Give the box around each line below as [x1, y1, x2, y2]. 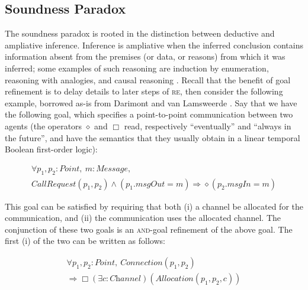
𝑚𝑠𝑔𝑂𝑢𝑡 [135, 180, 165, 188]
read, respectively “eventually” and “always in [124, 119, 291, 132]
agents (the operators [5, 119, 82, 132]
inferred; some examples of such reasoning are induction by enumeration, [5, 61, 269, 74]
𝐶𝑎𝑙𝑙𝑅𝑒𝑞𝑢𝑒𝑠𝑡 [31, 180, 76, 188]
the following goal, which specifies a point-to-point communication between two [5, 108, 293, 120]
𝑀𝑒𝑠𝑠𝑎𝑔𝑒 [96, 164, 129, 173]
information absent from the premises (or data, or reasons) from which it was [5, 50, 285, 63]
